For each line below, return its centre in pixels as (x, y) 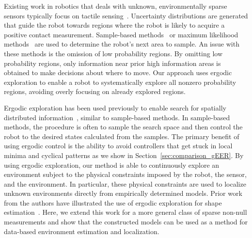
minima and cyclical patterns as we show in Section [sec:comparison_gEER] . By (124, 155)
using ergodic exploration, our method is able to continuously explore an (112, 165)
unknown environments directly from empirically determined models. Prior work (123, 193)
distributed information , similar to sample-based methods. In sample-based (117, 117)
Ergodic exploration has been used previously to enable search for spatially (115, 107)
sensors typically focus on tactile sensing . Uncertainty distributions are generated (126, 15)
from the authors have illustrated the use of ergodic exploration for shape (113, 202)
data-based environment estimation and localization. (82, 231)
